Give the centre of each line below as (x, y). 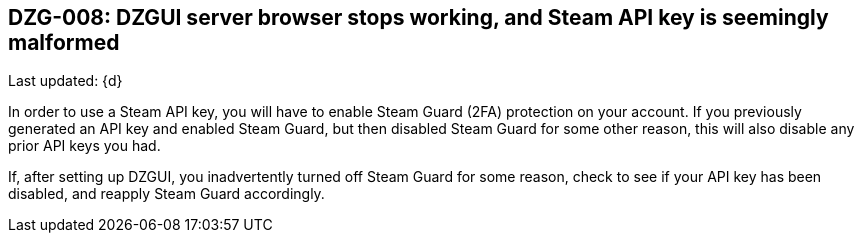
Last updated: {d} (65, 81)
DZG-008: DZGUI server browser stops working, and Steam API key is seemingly (418, 17)
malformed (64, 42)
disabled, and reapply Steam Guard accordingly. (166, 194)
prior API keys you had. (84, 146)
